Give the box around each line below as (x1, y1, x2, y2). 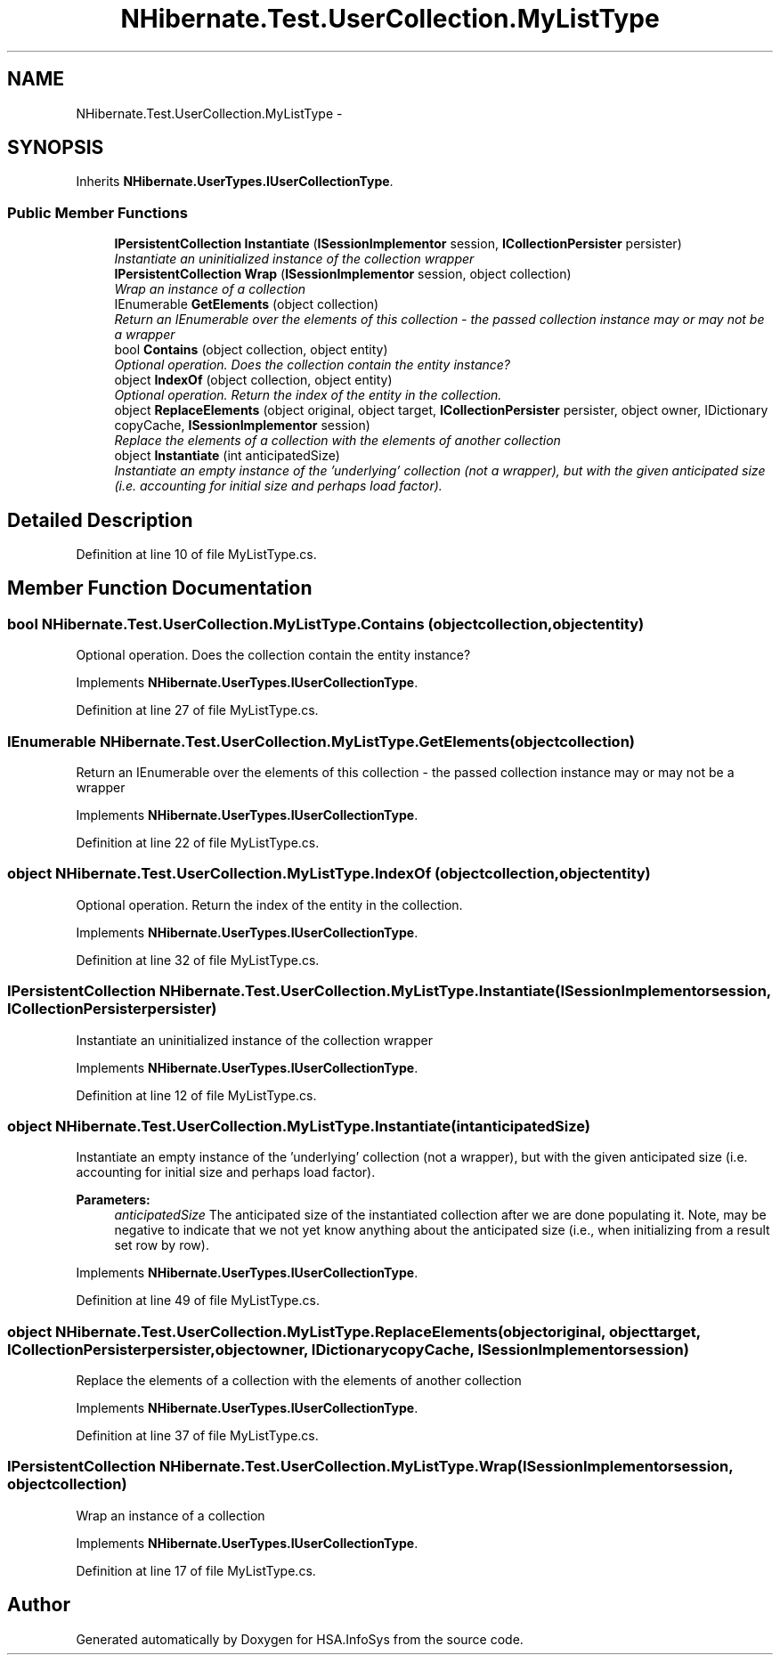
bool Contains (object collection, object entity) (114, 342, 388, 358)
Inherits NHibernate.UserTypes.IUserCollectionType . (76, 174, 394, 190)
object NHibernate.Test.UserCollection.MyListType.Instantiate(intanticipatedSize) (7, 1116, 590, 1135)
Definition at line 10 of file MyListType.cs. (76, 547, 317, 563)
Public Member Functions (7, 203, 188, 222)
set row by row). (114, 1237, 209, 1253)
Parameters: (76, 1192, 150, 1208)
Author (7, 1593, 70, 1617)
